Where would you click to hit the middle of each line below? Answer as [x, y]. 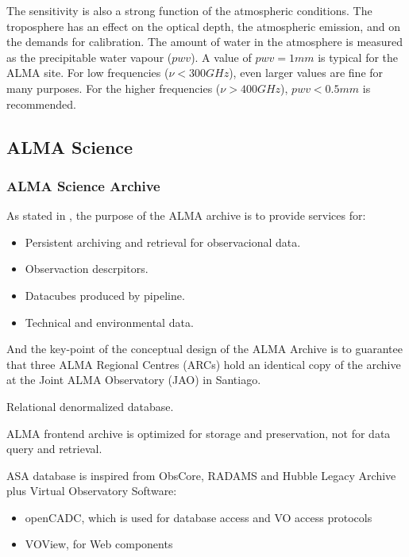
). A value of [221, 57]
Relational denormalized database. [90, 406]
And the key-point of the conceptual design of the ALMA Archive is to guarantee [204, 349]
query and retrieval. [54, 449]
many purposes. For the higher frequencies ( [114, 88]
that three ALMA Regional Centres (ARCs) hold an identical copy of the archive [204, 364]
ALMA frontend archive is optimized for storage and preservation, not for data [199, 433]
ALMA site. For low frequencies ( [88, 73]
